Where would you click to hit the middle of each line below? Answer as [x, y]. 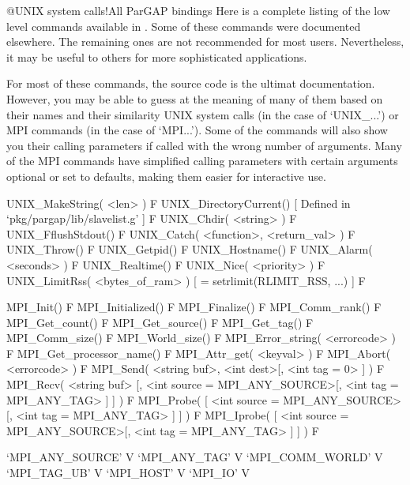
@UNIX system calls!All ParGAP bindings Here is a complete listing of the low [198, 10]
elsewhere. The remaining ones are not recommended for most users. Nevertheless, [205, 41]
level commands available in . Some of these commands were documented [184, 26]
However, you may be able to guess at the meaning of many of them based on [195, 98]
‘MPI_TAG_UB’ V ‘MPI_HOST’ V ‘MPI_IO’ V [128, 473]
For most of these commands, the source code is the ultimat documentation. [191, 83]
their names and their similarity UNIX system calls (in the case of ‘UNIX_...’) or [203, 114]
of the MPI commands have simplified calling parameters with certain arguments [202, 161]
